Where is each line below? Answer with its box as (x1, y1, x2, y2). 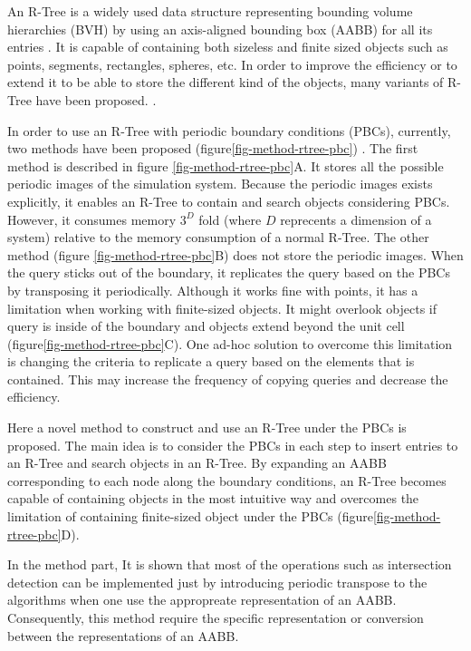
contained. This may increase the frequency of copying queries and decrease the (7, 369, 448, 388)
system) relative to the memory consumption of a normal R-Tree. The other (7, 228, 429, 247)
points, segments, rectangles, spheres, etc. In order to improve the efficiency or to (7, 54, 457, 73)
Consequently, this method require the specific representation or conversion (7, 608, 424, 627)
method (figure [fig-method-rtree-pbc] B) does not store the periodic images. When (7, 245, 464, 264)
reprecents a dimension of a (280, 209, 432, 228)
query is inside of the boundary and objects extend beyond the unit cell (7, 316, 405, 335)
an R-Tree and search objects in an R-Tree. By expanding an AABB (7, 453, 387, 472)
